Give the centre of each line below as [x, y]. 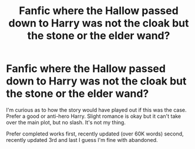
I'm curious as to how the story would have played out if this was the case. [96, 110]
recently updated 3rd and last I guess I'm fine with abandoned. [82, 140]
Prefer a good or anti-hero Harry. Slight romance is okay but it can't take [94, 116]
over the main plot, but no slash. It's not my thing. [66, 122]
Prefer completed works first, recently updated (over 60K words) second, [95, 134]
